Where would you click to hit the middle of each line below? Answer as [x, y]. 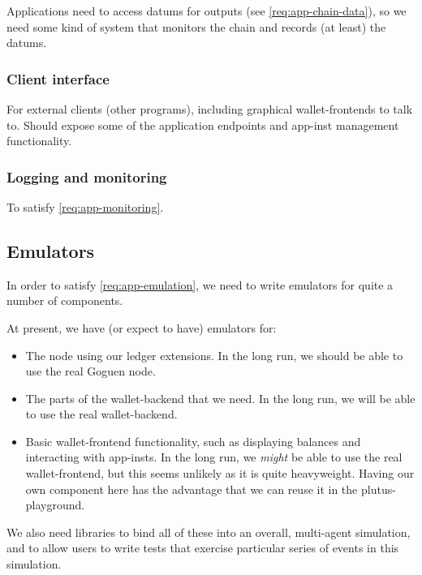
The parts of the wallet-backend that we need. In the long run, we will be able [220, 398]
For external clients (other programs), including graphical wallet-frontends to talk [210, 108]
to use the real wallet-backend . [101, 414]
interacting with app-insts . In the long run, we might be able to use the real [214, 457]
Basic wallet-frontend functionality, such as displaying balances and [193, 441]
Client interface [58, 78]
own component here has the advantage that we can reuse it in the [192, 489]
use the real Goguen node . [90, 371]
